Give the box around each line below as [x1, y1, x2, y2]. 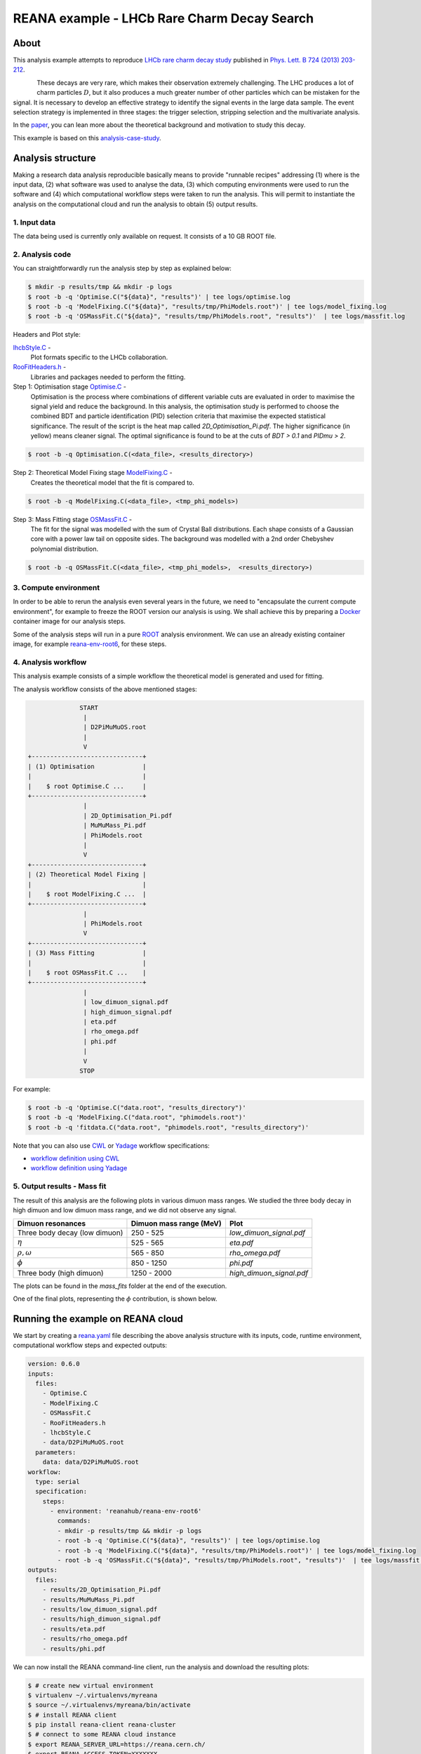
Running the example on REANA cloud [13, 1313, 184, 1325]
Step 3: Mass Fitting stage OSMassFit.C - [13, 515, 133, 523]
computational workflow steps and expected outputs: [13, 1341, 168, 1350]
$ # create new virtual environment [27, 1681, 154, 1689]
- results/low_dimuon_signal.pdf [42, 1605, 158, 1613]
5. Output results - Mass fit [13, 1181, 107, 1191]
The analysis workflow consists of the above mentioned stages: [13, 685, 198, 693]
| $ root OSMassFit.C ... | [27, 969, 147, 977]
